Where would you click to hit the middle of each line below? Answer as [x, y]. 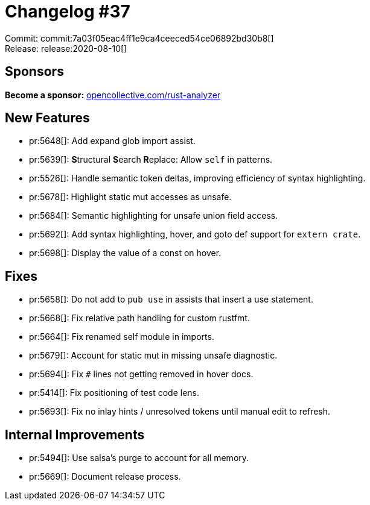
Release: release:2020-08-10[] [66, 48]
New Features [47, 118]
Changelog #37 [68, 11]
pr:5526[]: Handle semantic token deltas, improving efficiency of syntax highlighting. [197, 178]
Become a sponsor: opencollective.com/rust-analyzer [113, 95]
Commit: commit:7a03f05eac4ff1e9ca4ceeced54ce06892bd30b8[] [139, 38]
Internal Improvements [75, 434]
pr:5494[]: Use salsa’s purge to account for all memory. [139, 458]
